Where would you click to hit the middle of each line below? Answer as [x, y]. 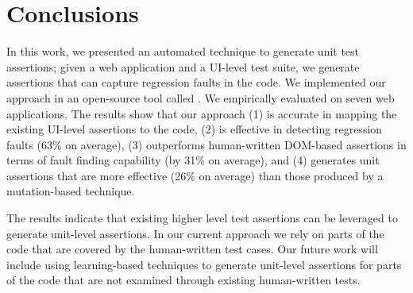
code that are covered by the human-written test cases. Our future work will [192, 249]
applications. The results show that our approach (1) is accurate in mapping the [202, 113]
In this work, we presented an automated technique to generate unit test [183, 51]
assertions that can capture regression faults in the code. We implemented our [196, 82]
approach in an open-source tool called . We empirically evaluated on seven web [201, 97]
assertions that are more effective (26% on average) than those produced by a [195, 175]
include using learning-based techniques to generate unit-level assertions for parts [204, 264]
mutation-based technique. [71, 191]
